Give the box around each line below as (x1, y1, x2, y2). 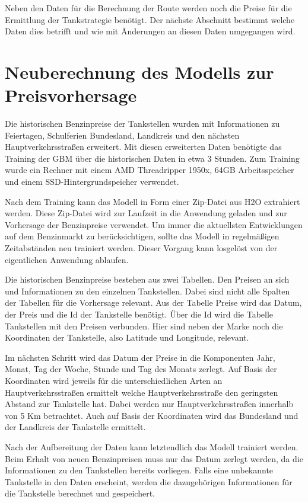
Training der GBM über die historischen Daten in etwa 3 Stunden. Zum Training (5, 152, 300, 164)
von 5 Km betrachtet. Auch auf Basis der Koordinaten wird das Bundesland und (5, 409, 299, 421)
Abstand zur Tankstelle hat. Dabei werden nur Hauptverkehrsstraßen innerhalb (5, 398, 294, 410)
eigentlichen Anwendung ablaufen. (5, 253, 129, 265)
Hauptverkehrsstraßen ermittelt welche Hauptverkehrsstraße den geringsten (5, 386, 278, 398)
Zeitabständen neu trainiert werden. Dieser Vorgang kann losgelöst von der (5, 242, 278, 254)
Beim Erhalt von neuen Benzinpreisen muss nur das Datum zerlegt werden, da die (5, 452, 303, 464)
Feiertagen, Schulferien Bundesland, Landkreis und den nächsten (5, 129, 240, 141)
